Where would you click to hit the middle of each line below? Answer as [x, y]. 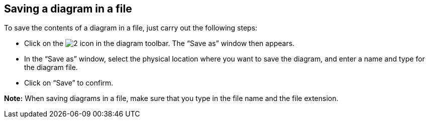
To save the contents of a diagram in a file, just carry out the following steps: [131, 28]
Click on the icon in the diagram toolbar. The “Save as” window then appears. [159, 43]
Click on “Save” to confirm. [69, 83]
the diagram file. [51, 67]
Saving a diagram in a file [68, 9]
